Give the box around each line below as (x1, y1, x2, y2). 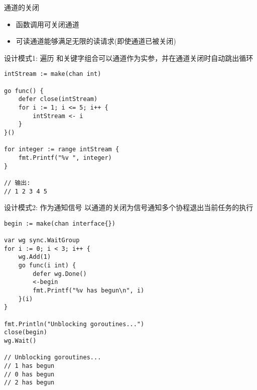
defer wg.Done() (33, 270, 87, 277)
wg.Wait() (4, 337, 37, 344)
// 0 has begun (4, 370, 55, 378)
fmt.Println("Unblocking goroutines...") (4, 320, 145, 328)
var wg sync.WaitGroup (4, 237, 80, 244)
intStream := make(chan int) (4, 70, 101, 78)
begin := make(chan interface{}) (4, 220, 115, 227)
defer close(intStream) (18, 95, 98, 103)
